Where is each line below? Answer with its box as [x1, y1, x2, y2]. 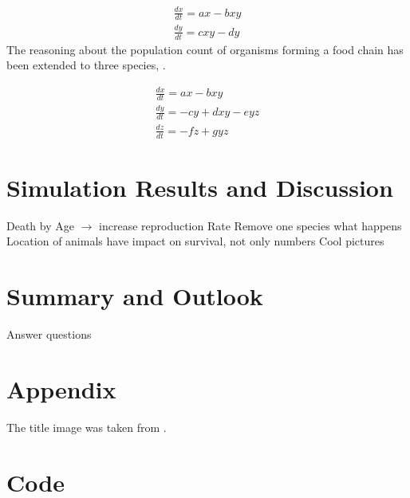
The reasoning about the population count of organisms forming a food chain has [6, 41, 404, 57]
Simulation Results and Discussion [6, 171, 393, 203]
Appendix [6, 372, 116, 405]
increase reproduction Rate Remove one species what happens [99, 217, 402, 233]
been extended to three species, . [6, 57, 166, 73]
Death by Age [6, 217, 74, 233]
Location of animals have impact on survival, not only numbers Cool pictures [6, 233, 384, 249]
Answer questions [6, 326, 92, 343]
